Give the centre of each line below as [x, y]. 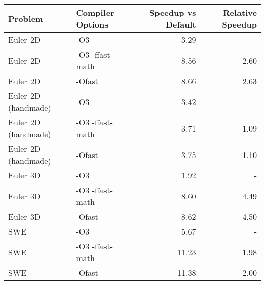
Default [181, 24]
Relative [240, 12]
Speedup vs [173, 12]
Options [92, 24]
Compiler [95, 12]
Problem [26, 18]
